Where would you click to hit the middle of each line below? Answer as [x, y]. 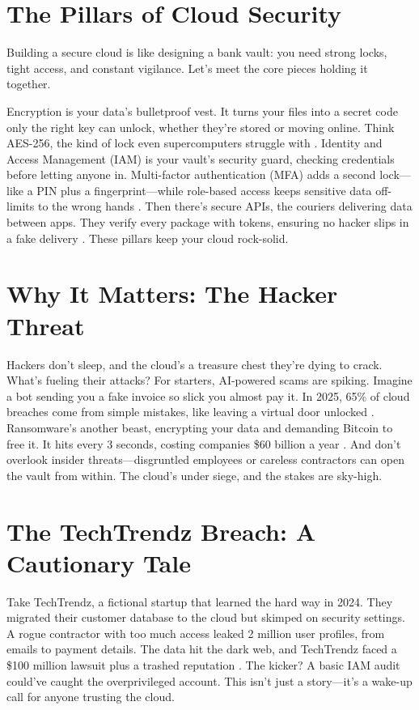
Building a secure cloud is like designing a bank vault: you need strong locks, [197, 52]
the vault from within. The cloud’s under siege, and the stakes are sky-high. [195, 475]
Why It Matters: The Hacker [172, 293]
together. [29, 84]
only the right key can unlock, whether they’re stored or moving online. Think [201, 127]
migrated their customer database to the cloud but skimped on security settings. [206, 617]
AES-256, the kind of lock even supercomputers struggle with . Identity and [195, 143]
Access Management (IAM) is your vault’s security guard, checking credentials [201, 158]
